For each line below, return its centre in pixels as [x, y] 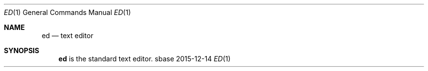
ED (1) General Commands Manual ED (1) [67, 12]
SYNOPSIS [22, 50]
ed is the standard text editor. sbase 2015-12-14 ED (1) [144, 59]
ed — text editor [67, 35]
